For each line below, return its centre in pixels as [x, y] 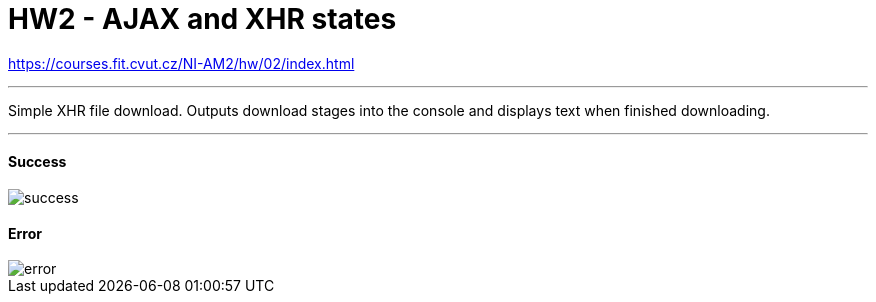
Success [37, 162]
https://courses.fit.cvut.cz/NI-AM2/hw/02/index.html [181, 63]
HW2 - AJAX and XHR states [202, 19]
